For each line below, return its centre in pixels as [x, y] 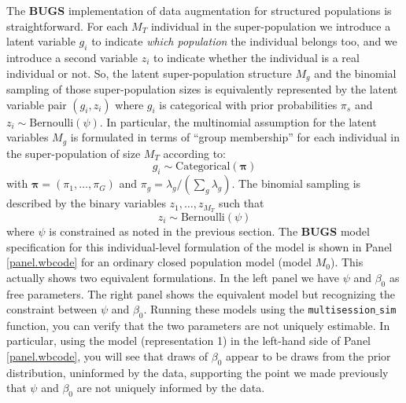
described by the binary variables [86, 203]
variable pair [37, 104]
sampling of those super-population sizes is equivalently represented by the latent [202, 89]
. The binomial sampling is [296, 183]
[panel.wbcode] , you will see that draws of [107, 356]
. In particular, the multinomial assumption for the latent [238, 121]
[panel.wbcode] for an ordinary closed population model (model [159, 262]
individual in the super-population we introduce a [271, 26]
